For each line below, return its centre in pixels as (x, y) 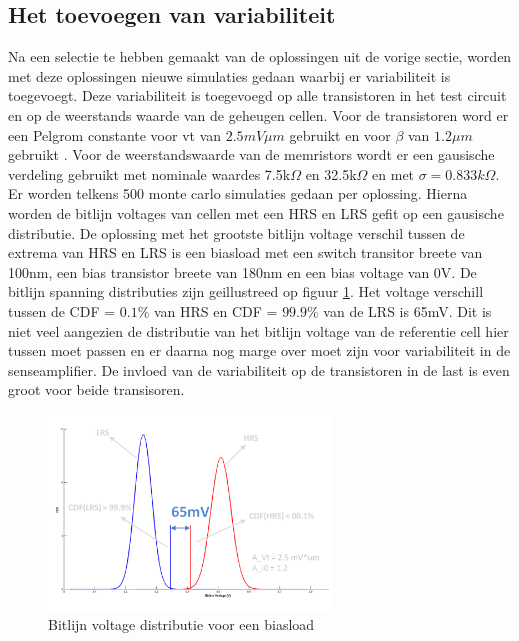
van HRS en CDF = (215, 310)
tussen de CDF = (62, 310)
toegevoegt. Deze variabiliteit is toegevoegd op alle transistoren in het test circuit (257, 95)
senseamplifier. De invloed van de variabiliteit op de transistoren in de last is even (259, 369)
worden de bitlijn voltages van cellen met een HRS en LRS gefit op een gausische (256, 212)
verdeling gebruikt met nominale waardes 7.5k (149, 173)
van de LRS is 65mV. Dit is (407, 310)
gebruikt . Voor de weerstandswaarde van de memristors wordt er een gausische (251, 154)
